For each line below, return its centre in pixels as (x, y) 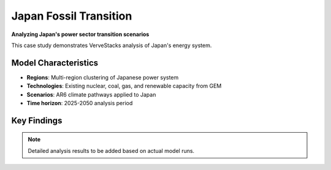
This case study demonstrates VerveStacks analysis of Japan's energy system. (112, 45)
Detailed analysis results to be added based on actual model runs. (111, 150)
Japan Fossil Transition (72, 16)
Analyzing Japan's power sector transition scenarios (80, 34)
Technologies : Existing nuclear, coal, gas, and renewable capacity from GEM (124, 86)
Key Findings (37, 120)
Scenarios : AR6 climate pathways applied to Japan (91, 94)
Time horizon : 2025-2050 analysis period (80, 103)
